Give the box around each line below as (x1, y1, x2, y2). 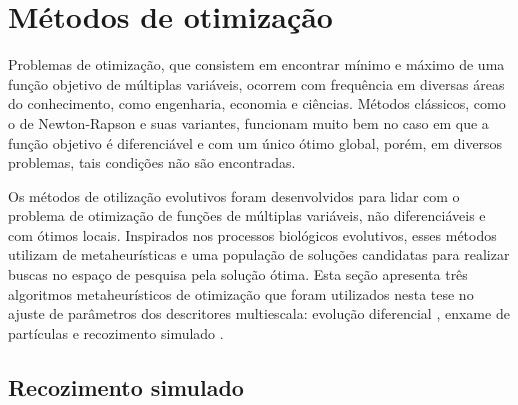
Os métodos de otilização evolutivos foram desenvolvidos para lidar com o (8, 185, 460, 206)
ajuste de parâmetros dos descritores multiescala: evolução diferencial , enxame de (8, 303, 510, 324)
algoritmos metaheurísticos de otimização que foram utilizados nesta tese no (8, 283, 474, 304)
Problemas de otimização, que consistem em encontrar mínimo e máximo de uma (8, 54, 505, 75)
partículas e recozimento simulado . (8, 322, 224, 343)
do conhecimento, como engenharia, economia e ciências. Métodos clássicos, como (8, 93, 506, 114)
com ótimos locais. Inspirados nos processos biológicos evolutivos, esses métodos (8, 224, 497, 245)
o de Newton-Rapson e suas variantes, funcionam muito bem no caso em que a (8, 112, 489, 133)
